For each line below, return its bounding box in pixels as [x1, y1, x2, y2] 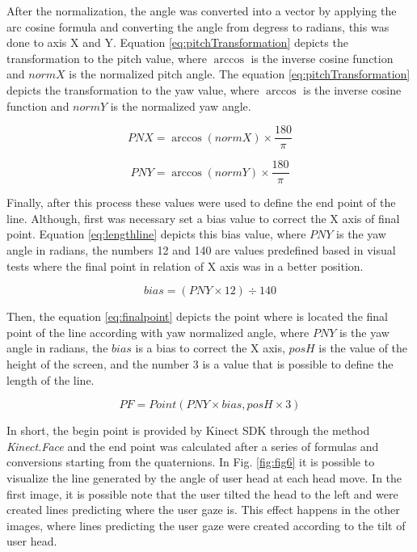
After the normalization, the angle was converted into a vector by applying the [6, 2, 397, 19]
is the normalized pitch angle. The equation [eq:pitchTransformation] [69, 65, 411, 82]
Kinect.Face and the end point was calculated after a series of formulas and [6, 437, 379, 454]
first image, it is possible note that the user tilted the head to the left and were [6, 485, 398, 502]
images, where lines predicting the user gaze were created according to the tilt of [6, 516, 406, 533]
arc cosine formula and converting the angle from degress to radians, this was [6, 18, 390, 35]
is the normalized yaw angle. [110, 97, 251, 114]
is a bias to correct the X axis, [135, 339, 285, 356]
